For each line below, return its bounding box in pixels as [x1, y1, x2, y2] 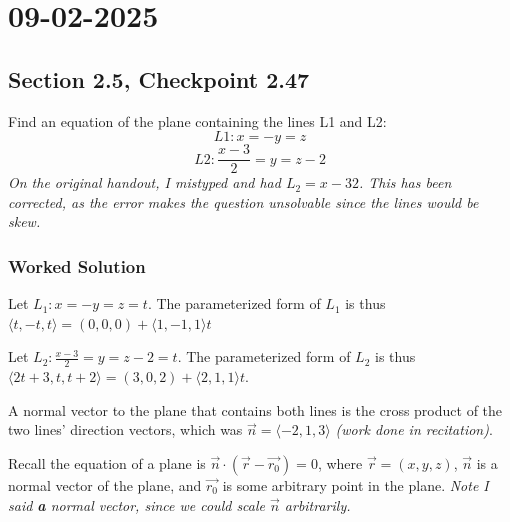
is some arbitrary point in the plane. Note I [222, 475, 489, 496]
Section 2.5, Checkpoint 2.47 [8, 63, 310, 94]
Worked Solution [8, 253, 146, 278]
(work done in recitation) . [335, 419, 493, 440]
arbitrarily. [284, 494, 351, 515]
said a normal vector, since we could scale [8, 494, 266, 515]
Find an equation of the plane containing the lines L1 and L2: [8, 110, 387, 131]
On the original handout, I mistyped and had [8, 172, 281, 193]
